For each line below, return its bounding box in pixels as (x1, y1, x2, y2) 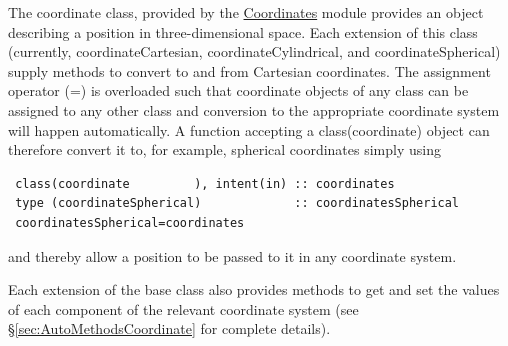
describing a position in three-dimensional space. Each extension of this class (8, 21, 478, 42)
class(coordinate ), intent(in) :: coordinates (15, 176, 395, 191)
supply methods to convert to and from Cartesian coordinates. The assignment (8, 60, 491, 81)
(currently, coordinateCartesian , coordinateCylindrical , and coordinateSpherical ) (8, 41, 501, 62)
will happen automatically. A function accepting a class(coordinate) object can (8, 119, 490, 140)
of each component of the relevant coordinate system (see (8, 298, 359, 319)
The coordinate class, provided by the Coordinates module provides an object (8, 2, 484, 22)
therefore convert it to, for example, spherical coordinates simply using (8, 139, 441, 160)
